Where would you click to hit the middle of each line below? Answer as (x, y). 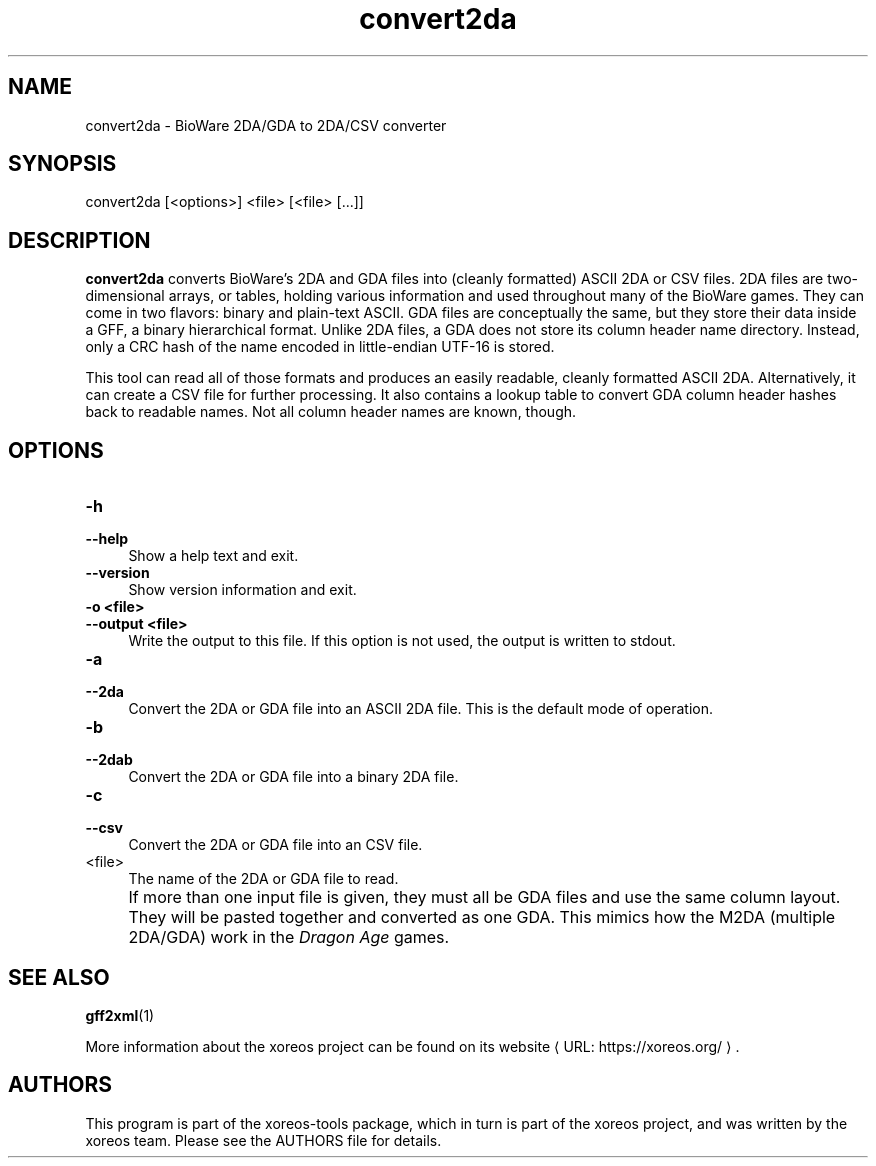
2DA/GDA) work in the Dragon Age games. (289, 937)
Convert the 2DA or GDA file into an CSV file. (275, 845)
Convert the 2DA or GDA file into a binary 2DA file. (293, 777)
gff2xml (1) (120, 1015)
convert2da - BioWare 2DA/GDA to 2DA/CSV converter (266, 125)
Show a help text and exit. (213, 556)
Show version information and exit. (242, 590)
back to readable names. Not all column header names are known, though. (331, 412)
